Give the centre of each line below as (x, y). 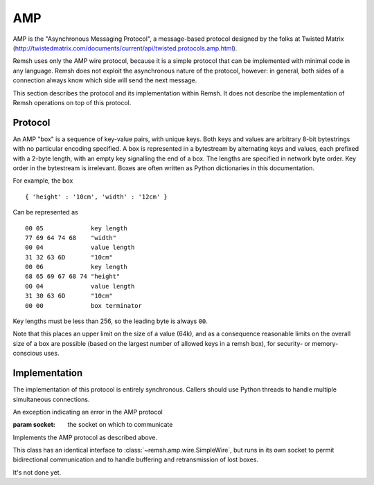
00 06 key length (77, 267)
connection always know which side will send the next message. (105, 80)
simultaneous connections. (51, 399)
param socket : (34, 425)
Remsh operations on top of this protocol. (72, 102)
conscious (28, 354)
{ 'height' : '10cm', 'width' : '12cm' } (96, 196)
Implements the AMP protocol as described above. (85, 437)
